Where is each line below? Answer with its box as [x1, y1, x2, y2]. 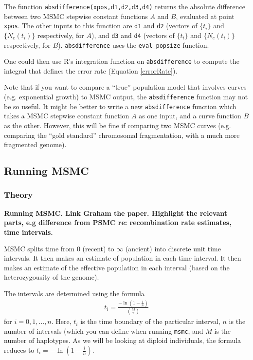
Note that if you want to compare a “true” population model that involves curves [4, 82, 247, 92]
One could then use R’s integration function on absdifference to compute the [4, 56, 239, 66]
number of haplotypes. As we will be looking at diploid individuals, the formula [4, 335, 241, 345]
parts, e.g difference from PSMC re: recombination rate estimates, [4, 217, 232, 227]
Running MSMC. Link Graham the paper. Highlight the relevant [4, 208, 228, 218]
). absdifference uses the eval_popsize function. [58, 39, 209, 50]
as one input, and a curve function [139, 111, 241, 121]
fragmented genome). [4, 139, 67, 150]
